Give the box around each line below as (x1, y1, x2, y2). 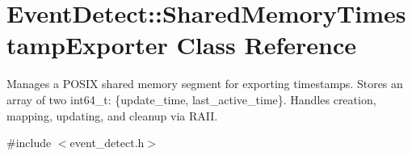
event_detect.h (69, 134, 145, 151)
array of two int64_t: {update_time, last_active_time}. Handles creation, (6, 91, 376, 108)
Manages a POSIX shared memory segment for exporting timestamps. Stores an (6, 75, 403, 92)
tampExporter (6, 28, 168, 61)
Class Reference (176, 28, 356, 61)
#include (6, 134, 52, 151)
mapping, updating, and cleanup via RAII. (6, 107, 218, 124)
